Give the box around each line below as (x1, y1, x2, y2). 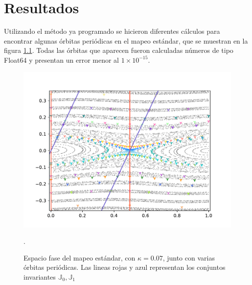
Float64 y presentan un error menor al (4, 54, 119, 65)
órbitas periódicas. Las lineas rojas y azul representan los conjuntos (23, 262, 226, 272)
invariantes (23, 271, 56, 282)
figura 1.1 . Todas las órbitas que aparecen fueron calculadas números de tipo (4, 45, 233, 55)
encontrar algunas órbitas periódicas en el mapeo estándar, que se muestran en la (4, 35, 248, 46)
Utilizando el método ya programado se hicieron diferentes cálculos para (4, 26, 220, 36)
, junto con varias (162, 252, 215, 262)
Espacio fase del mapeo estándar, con (23, 252, 136, 262)
